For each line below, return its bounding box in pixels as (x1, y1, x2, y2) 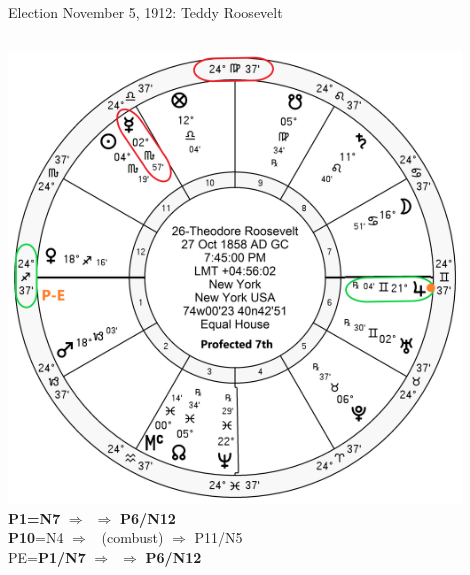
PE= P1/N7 (8, 546, 86, 567)
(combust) (101, 527, 164, 548)
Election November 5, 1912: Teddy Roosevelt (8, 2, 283, 22)
